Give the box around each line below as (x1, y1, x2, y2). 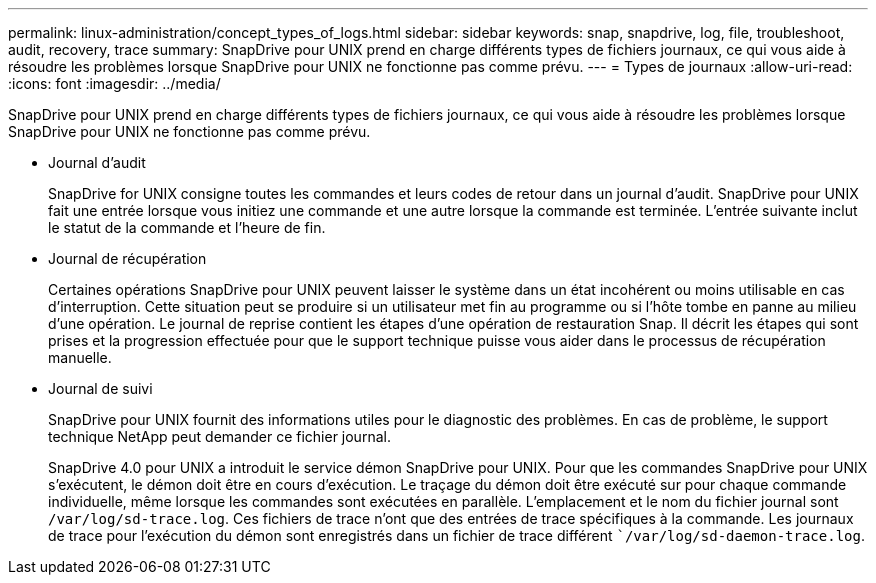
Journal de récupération (48, 250, 207, 267)
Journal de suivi (48, 380, 153, 397)
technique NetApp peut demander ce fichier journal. (48, 428, 391, 445)
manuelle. (48, 349, 112, 366)
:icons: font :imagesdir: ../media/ (8, 75, 221, 92)
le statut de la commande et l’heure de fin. (48, 219, 326, 236)
